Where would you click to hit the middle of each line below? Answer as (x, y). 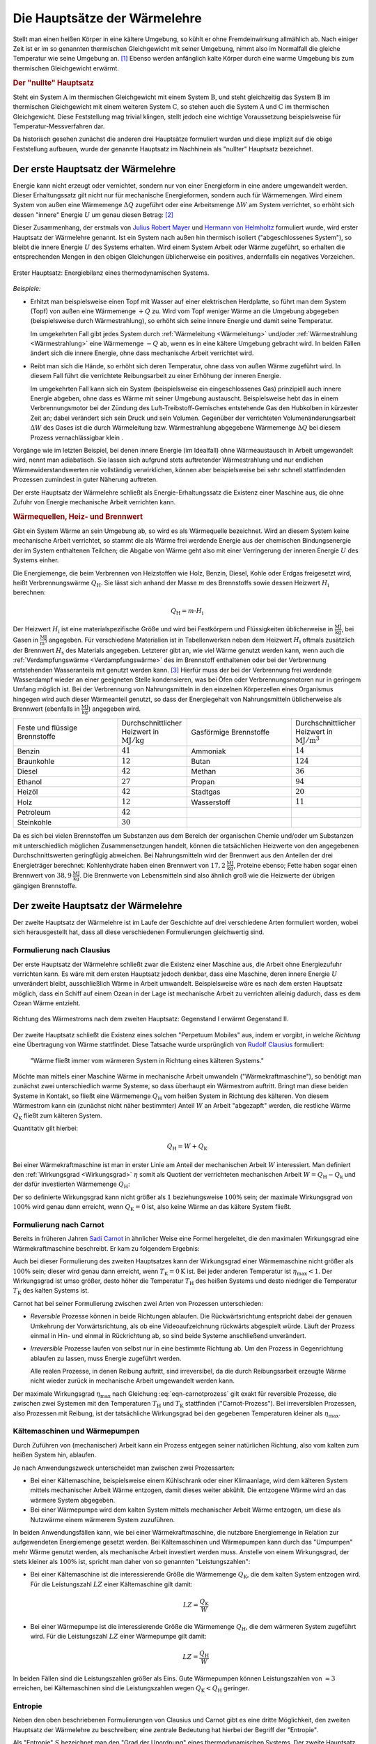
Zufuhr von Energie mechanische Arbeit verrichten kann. (94, 502)
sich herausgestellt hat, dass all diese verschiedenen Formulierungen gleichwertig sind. (139, 932)
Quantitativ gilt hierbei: (45, 1128)
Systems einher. (36, 560)
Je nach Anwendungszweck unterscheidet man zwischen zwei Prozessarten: (124, 1468)
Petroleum (34, 812)
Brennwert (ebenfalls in (46, 709)
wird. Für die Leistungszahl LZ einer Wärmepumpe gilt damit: (118, 1636)
